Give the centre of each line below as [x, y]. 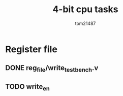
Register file [31, 49]
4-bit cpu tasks [85, 9]
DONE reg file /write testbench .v [52, 69]
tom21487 [85, 23]
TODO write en [27, 87]
